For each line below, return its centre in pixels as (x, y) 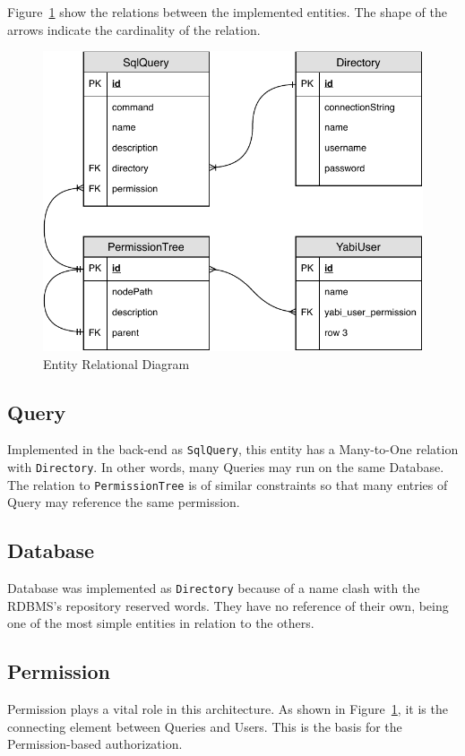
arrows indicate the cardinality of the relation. (134, 29)
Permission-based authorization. (95, 744)
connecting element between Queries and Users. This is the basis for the (205, 726)
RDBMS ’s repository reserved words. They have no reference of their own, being (228, 605)
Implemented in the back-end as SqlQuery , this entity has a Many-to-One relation (233, 449)
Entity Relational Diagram (116, 363)
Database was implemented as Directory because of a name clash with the (214, 588)
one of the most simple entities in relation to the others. (161, 623)
